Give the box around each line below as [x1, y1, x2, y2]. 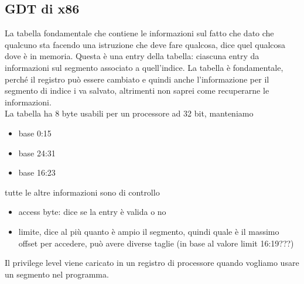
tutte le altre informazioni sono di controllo [5, 186, 160, 198]
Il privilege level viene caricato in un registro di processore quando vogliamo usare [5, 256, 299, 269]
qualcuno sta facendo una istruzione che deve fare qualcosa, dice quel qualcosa [5, 38, 286, 50]
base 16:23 [18, 166, 56, 179]
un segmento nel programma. [5, 268, 109, 280]
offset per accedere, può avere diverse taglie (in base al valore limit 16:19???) [18, 237, 294, 249]
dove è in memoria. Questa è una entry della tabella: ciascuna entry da [5, 50, 259, 62]
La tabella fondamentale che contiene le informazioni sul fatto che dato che [5, 27, 274, 39]
